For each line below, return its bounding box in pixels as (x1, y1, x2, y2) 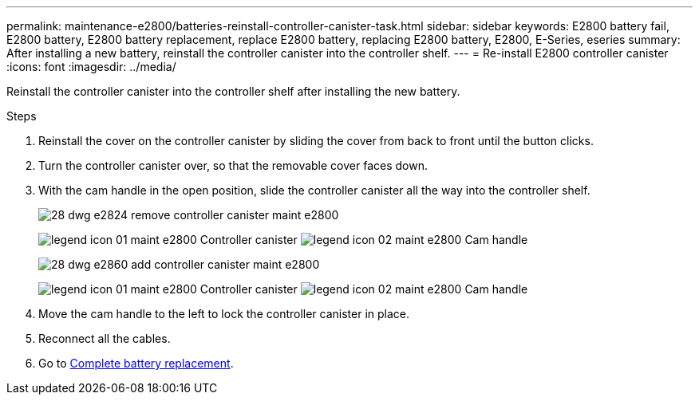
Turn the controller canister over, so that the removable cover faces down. (38, 159, 428, 172)
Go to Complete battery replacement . (38, 356, 234, 370)
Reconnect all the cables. (38, 332, 171, 345)
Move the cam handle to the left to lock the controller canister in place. (38, 307, 410, 320)
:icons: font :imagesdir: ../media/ (6, 60, 176, 73)
